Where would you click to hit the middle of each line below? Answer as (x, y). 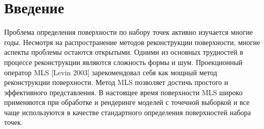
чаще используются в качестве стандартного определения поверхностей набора (128, 112)
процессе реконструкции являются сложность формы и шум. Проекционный (124, 62)
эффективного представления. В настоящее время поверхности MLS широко (124, 92)
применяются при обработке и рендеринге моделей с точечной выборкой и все (127, 102)
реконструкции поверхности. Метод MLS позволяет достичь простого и (116, 82)
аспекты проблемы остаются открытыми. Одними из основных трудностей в (124, 52)
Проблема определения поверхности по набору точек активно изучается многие (128, 32)
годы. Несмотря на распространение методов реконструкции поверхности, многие (132, 42)
